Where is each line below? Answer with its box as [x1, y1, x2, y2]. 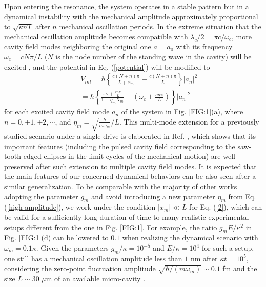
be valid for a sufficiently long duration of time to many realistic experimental [4, 212, 249, 222]
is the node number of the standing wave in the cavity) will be [55, 51, 252, 61]
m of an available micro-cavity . [46, 273, 146, 284]
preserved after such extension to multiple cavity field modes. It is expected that [4, 160, 257, 171]
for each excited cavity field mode [4, 106, 110, 117]
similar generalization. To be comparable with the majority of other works [4, 181, 237, 192]
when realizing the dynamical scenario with [122, 232, 258, 243]
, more [232, 31, 252, 42]
